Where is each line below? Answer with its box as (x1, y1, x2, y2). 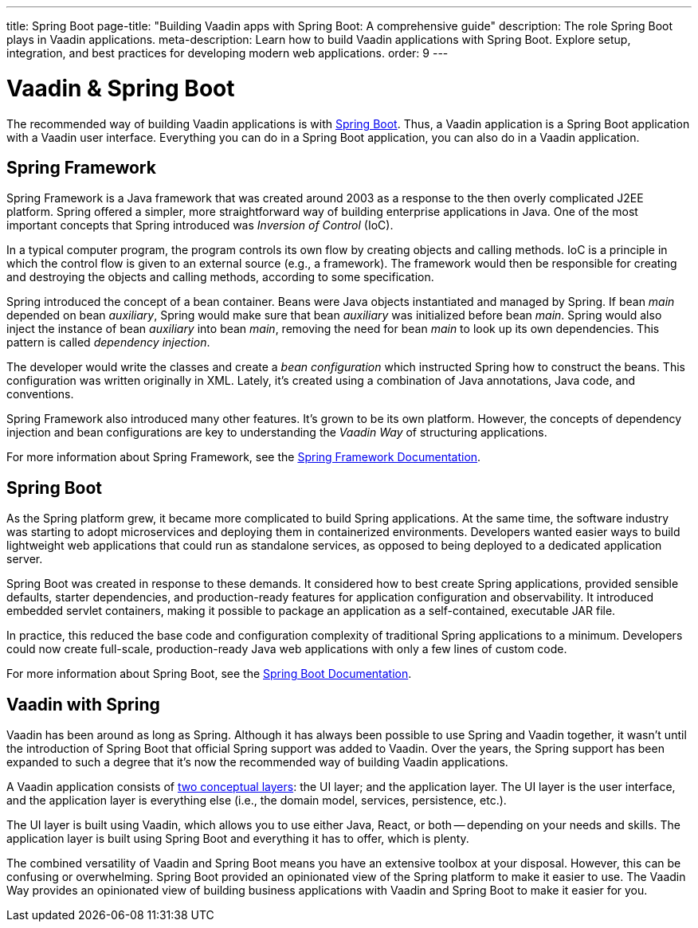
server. (6, 552, 43, 566)
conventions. (6, 387, 74, 401)
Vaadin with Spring (6, 694, 160, 715)
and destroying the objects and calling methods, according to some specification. (6, 270, 434, 284)
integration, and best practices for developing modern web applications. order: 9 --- (6, 46, 449, 60)
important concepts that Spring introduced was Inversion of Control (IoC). (6, 218, 394, 233)
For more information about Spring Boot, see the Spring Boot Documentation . (6, 667, 412, 681)
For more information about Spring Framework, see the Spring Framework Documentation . (6, 450, 481, 464)
